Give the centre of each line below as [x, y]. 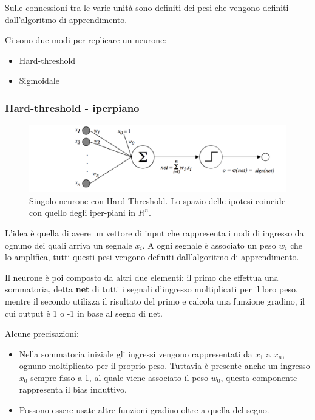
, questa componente [259, 377]
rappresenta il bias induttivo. [73, 389]
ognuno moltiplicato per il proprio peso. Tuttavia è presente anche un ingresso [164, 366]
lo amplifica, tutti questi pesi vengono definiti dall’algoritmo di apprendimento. [152, 257]
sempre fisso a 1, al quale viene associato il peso [120, 377]
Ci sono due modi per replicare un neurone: [86, 40]
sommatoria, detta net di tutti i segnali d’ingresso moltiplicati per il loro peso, [151, 289]
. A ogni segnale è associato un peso [209, 245]
